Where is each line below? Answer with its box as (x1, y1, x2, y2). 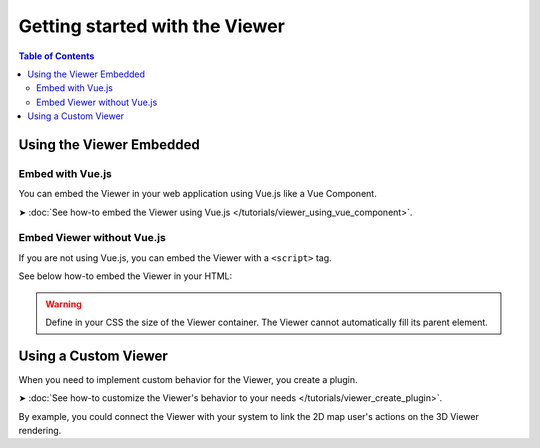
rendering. (18, 425, 62, 437)
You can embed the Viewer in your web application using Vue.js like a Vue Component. (18, 188, 377, 200)
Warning (45, 298, 82, 310)
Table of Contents (18, 50, 95, 62)
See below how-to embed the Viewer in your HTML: (18, 270, 233, 282)
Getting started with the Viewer (18, 15, 285, 37)
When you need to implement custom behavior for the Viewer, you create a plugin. (18, 373, 359, 385)
